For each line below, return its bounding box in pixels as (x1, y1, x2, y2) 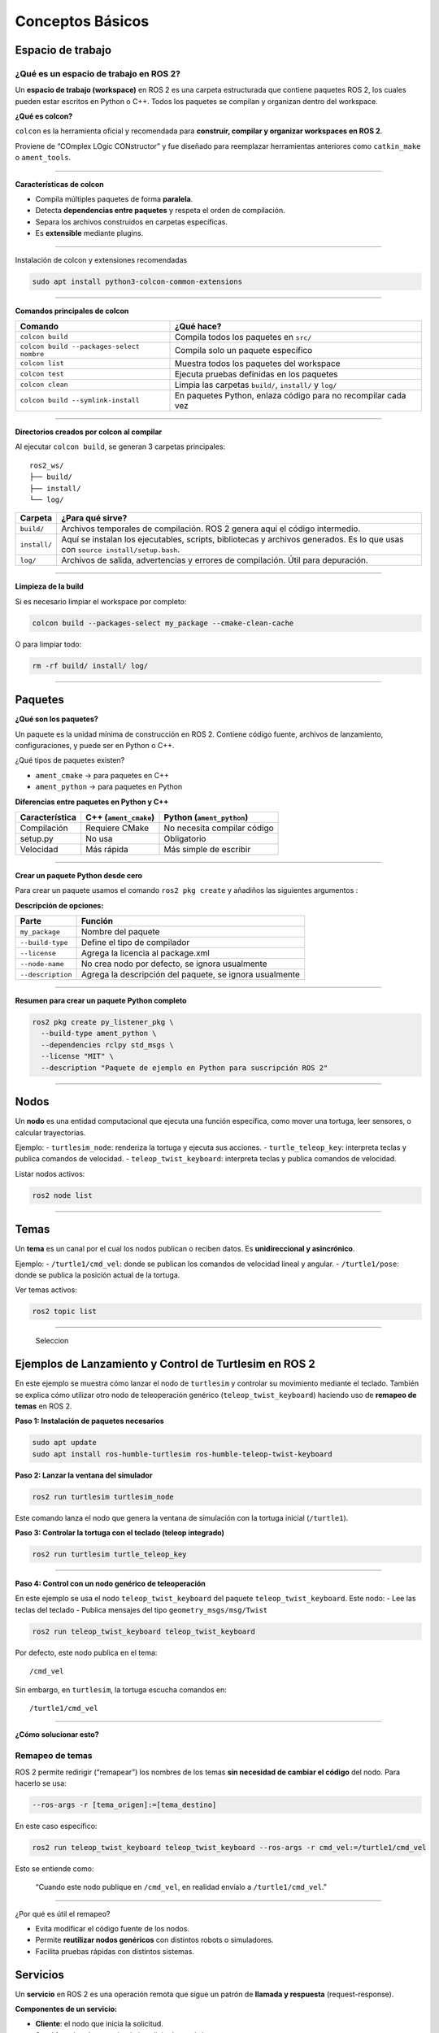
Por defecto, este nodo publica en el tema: (15, 1648, 158, 1657)
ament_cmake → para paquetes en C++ (35, 770, 170, 780)
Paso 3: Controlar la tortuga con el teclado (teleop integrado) (15, 1528, 225, 1538)
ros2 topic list (32, 1307, 98, 1317)
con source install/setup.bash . (61, 544, 180, 555)
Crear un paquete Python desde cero (15, 870, 142, 880)
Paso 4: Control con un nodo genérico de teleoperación (15, 1578, 206, 1589)
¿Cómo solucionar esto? (15, 1730, 99, 1739)
